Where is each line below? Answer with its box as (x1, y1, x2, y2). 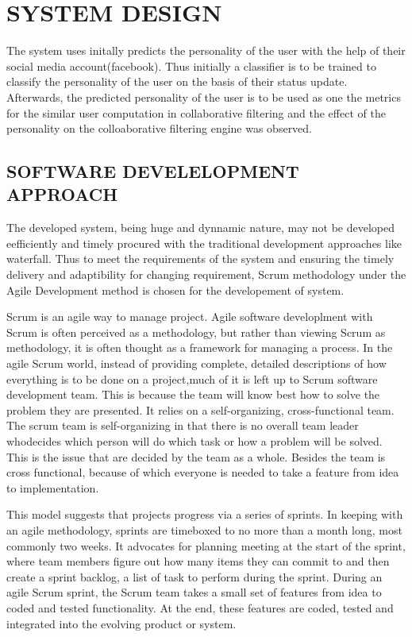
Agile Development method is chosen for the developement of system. (6, 281, 345, 298)
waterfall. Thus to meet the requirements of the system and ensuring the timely (6, 250, 395, 267)
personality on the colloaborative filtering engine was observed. (6, 120, 313, 137)
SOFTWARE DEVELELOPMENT (6, 159, 299, 183)
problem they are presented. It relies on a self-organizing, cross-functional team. (6, 401, 395, 418)
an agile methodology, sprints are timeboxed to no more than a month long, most (6, 521, 402, 538)
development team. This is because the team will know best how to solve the (6, 386, 380, 403)
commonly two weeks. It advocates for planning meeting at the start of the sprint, (6, 537, 406, 554)
